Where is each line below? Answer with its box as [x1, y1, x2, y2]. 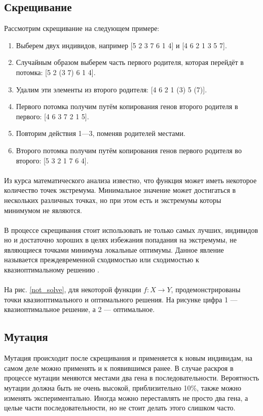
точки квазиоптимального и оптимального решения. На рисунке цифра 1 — [4, 294, 238, 304]
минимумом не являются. [4, 204, 82, 215]
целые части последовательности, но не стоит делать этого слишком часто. [4, 402, 236, 413]
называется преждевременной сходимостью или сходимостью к [4, 254, 199, 265]
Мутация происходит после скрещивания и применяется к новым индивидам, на [4, 353, 252, 363]
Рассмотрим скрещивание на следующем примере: [4, 23, 160, 33]
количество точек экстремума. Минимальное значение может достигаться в [4, 185, 236, 195]
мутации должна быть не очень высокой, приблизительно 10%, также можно [4, 383, 242, 393]
